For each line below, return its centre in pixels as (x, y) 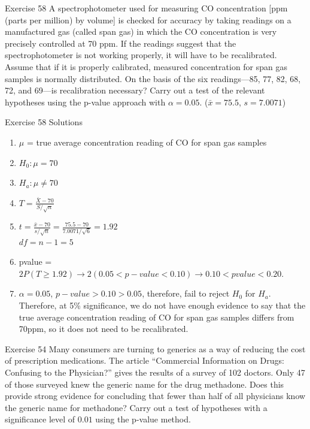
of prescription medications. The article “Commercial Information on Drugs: (145, 360)
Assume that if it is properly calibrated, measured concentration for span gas (146, 66)
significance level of (40, 419)
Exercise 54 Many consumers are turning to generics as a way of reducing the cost (155, 348)
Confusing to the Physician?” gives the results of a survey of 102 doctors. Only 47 (155, 372)
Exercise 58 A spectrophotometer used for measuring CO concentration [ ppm (146, 8)
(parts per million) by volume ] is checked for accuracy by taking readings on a (148, 19)
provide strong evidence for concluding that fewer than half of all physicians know (155, 396)
